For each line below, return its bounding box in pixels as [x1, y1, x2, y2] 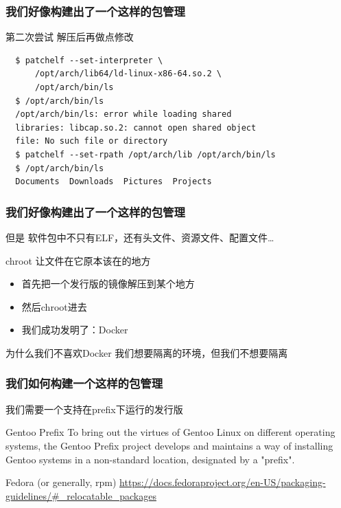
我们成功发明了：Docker [21, 322, 128, 337]
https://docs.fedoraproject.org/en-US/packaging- [119, 475, 326, 489]
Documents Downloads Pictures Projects [15, 177, 212, 187]
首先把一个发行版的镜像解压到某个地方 [21, 276, 195, 291]
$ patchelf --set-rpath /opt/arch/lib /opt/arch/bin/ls [15, 149, 276, 159]
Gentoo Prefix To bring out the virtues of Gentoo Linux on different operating [5, 425, 336, 439]
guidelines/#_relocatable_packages [5, 488, 156, 503]
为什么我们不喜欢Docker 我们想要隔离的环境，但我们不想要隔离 [5, 345, 288, 360]
